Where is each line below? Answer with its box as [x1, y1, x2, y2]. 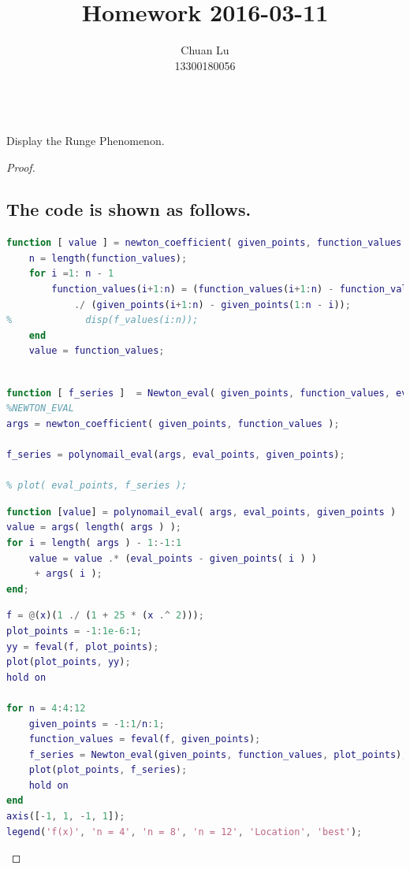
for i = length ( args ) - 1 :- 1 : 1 [6, 537, 182, 548]
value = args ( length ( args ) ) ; [6, 522, 182, 533]
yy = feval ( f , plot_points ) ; [6, 641, 159, 652]
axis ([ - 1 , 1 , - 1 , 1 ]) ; [6, 811, 125, 823]
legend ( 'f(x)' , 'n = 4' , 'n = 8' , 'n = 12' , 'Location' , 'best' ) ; [6, 826, 363, 837]
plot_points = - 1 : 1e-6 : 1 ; [6, 625, 142, 637]
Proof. [6, 158, 35, 175]
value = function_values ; [28, 345, 165, 357]
